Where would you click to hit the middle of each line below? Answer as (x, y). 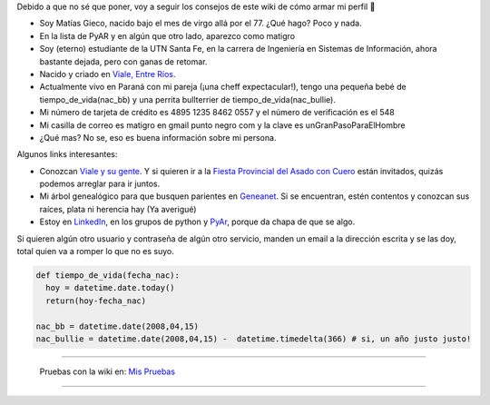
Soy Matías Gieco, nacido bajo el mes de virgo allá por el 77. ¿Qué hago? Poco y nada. (201, 24)
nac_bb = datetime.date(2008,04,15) (118, 326)
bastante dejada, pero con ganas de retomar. (123, 61)
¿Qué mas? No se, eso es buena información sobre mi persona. (158, 137)
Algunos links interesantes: (67, 154)
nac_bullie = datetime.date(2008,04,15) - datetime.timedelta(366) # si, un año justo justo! (254, 339)
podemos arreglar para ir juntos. (100, 184)
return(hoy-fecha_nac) (96, 301)
